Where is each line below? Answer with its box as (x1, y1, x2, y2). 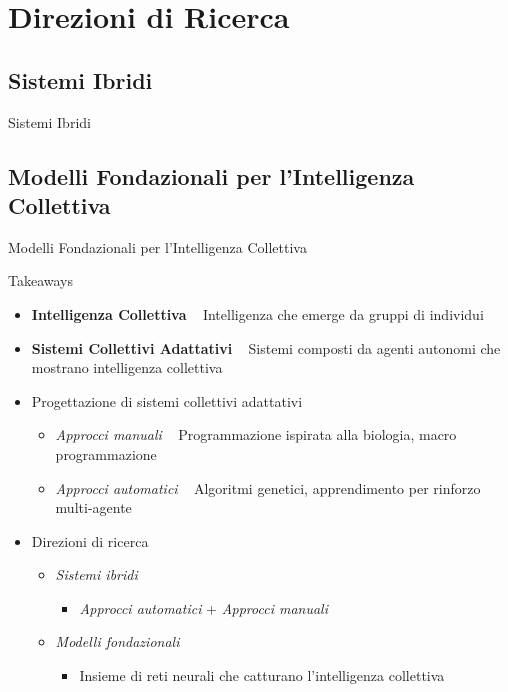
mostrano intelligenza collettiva (31, 357, 223, 378)
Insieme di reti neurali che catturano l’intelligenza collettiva (79, 665, 445, 686)
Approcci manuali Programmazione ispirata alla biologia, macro (55, 424, 457, 445)
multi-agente (55, 497, 132, 518)
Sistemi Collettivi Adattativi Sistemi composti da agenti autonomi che (31, 337, 501, 358)
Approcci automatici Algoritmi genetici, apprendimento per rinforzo (55, 477, 481, 498)
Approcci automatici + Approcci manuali (79, 597, 328, 618)
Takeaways (8, 270, 74, 291)
